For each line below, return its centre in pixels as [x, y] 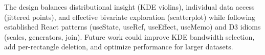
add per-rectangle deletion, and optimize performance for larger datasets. [119, 47]
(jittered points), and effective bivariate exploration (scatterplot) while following [130, 17]
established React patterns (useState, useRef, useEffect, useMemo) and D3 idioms [132, 27]
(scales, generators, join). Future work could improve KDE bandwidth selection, [129, 36]
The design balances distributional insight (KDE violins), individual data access [129, 7]
